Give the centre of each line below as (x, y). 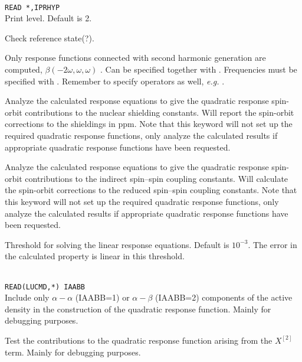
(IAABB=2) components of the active (224, 297)
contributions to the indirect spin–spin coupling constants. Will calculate (157, 178)
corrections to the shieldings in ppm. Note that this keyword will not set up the (149, 124)
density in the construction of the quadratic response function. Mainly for (138, 309)
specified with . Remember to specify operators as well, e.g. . (115, 81)
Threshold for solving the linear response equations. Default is (117, 244)
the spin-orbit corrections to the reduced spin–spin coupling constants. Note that (151, 190)
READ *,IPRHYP (32, 7)
